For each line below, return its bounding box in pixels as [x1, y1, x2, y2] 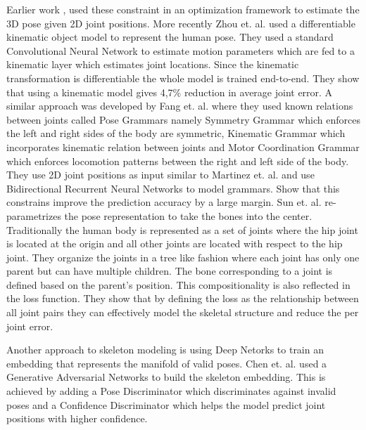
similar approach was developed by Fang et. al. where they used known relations [6, 98, 353, 113]
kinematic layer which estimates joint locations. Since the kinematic [6, 57, 299, 72]
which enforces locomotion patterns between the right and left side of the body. [6, 153, 349, 168]
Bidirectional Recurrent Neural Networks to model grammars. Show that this [6, 181, 340, 195]
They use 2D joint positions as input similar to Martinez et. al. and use [6, 167, 315, 182]
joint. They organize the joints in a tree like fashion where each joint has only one [6, 249, 360, 264]
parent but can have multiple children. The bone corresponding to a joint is [6, 263, 333, 278]
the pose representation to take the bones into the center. [64, 208, 313, 223]
